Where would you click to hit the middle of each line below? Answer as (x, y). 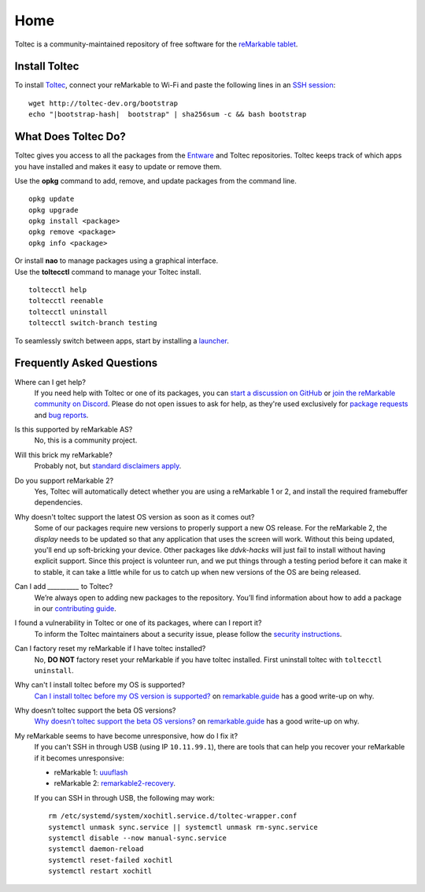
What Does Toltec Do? (70, 137)
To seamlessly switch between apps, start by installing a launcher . (122, 341)
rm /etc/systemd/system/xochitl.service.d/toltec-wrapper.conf (173, 816)
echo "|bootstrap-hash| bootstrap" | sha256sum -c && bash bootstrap (168, 115)
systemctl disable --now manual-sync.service (138, 838)
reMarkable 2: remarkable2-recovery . (115, 783)
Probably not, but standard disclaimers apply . (108, 466)
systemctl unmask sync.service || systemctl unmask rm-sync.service (183, 827)
